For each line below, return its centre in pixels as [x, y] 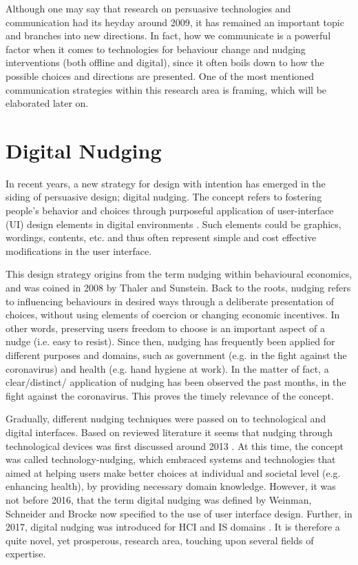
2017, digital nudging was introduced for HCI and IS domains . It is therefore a [173, 527]
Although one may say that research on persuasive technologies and [148, 8]
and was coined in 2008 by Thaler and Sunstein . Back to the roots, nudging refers [178, 288]
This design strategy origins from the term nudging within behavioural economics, [179, 274]
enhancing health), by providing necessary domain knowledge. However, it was [171, 486]
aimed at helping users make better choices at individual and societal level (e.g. [173, 472]
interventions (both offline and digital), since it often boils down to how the [165, 62]
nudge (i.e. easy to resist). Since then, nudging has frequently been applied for [170, 341]
